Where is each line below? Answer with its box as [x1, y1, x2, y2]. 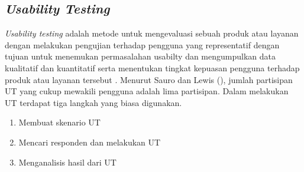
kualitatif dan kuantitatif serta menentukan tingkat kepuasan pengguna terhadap [5, 61, 300, 74]
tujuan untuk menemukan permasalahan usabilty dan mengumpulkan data [5, 50, 276, 62]
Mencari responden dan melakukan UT [18, 135, 161, 148]
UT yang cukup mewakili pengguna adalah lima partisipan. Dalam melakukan [5, 85, 289, 97]
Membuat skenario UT [18, 116, 101, 128]
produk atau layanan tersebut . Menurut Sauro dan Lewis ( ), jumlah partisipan [5, 73, 293, 85]
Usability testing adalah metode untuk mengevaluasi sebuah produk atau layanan [5, 27, 299, 39]
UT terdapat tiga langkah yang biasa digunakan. [5, 96, 182, 108]
